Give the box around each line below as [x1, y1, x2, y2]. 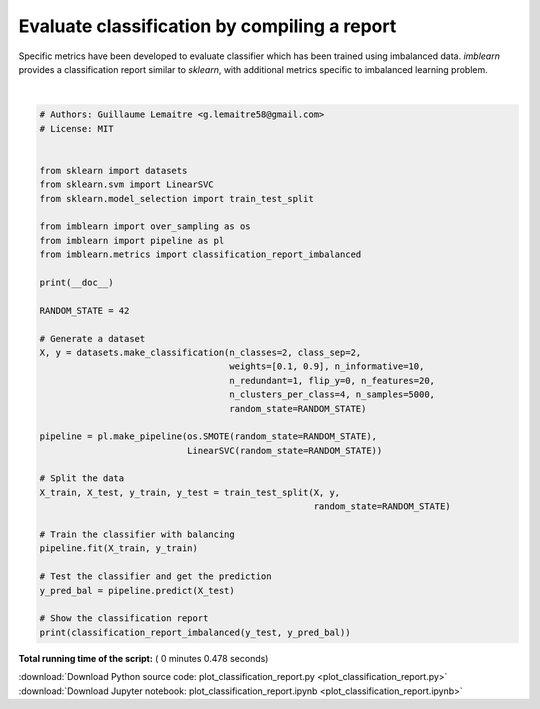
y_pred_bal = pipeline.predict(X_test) [39, 585, 235, 596]
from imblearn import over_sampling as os [39, 221, 251, 232]
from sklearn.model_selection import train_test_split [39, 193, 314, 204]
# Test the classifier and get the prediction [39, 571, 272, 582]
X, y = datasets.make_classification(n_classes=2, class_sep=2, [39, 346, 362, 358]
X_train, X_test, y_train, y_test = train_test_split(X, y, [39, 486, 341, 498]
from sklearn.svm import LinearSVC [39, 179, 214, 190]
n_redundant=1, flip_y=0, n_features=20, [229, 375, 435, 386]
